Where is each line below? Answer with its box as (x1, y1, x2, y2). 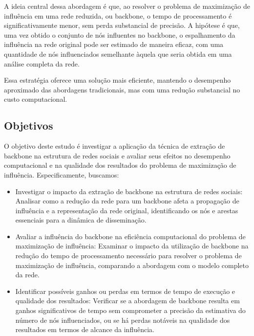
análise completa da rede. (4, 58, 80, 68)
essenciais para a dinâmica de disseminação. (15, 215, 147, 225)
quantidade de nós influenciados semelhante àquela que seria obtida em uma (4, 48, 232, 59)
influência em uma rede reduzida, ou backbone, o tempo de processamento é (4, 10, 232, 21)
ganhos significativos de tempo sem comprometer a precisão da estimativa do (15, 305, 246, 315)
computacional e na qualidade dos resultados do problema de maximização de (4, 160, 236, 170)
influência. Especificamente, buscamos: (4, 169, 119, 179)
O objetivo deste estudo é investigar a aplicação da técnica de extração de (4, 141, 225, 151)
